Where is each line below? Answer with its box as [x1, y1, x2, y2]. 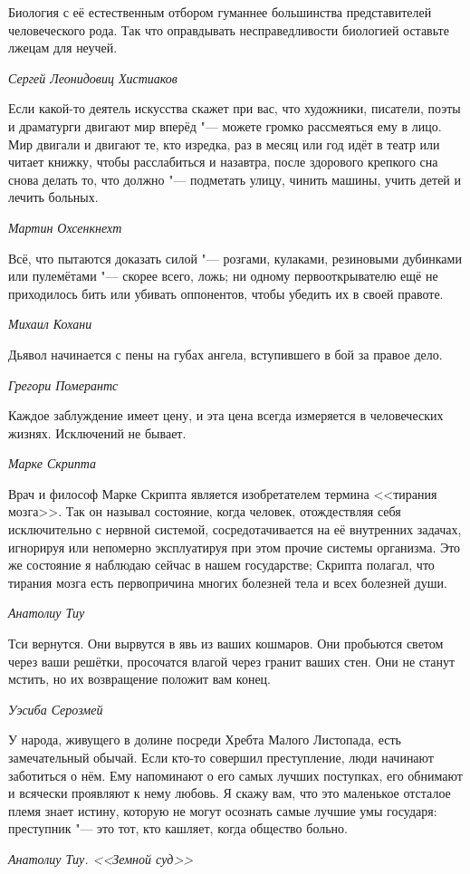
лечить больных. [8, 187, 99, 206]
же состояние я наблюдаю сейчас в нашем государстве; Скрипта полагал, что [8, 555, 435, 574]
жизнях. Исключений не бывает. [8, 423, 187, 442]
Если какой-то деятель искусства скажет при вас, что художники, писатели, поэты [8, 99, 461, 118]
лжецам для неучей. [8, 38, 118, 57]
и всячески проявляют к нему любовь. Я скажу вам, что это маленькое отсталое [8, 783, 451, 802]
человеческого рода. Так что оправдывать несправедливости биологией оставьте [8, 20, 449, 39]
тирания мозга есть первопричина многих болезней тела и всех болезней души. [8, 572, 447, 591]
